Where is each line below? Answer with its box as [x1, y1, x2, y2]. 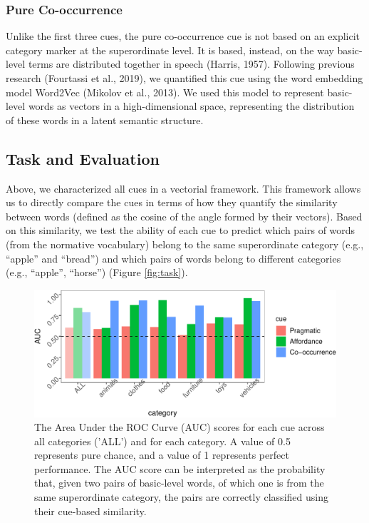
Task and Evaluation [6, 147, 160, 169]
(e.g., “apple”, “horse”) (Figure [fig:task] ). [6, 265, 188, 280]
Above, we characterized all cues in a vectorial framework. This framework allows [6, 181, 361, 196]
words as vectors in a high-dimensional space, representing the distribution [28, 98, 355, 113]
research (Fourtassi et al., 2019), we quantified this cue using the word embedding [6, 71, 363, 85]
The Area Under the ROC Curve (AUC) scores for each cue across [34, 420, 325, 435]
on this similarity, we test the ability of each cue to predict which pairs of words [6, 223, 355, 238]
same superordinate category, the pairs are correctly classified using [34, 489, 328, 504]
